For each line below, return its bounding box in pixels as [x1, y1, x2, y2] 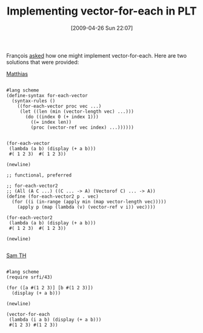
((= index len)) [30, 119, 72, 125]
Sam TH [6, 252, 27, 259]
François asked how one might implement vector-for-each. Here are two [6, 52, 187, 59]
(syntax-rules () [12, 98, 56, 104]
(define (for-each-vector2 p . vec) [6, 193, 99, 200]
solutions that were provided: [6, 58, 79, 66]
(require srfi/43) [6, 274, 53, 280]
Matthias [6, 70, 28, 77]
